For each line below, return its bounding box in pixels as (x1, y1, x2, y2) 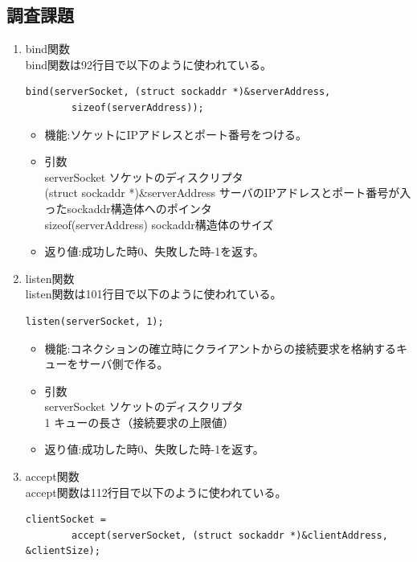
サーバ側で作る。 (78, 355, 169, 372)
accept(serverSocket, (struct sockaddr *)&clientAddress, (72, 529, 388, 541)
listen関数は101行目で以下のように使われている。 (25, 285, 282, 302)
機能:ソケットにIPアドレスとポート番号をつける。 (44, 125, 308, 142)
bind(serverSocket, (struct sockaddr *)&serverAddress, (25, 86, 331, 98)
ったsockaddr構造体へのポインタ (44, 199, 212, 216)
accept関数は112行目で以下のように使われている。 (25, 483, 287, 500)
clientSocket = (25, 514, 107, 526)
